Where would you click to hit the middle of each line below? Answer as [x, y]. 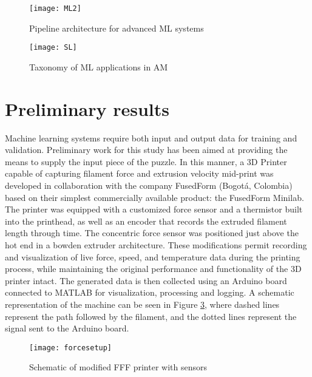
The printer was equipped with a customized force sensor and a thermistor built [154, 209]
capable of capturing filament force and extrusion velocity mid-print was [139, 173]
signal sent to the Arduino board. [67, 328]
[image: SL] [53, 48]
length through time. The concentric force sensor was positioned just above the [152, 233]
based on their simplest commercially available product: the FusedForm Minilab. [154, 197]
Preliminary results [87, 108]
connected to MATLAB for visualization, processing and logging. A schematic [150, 292]
